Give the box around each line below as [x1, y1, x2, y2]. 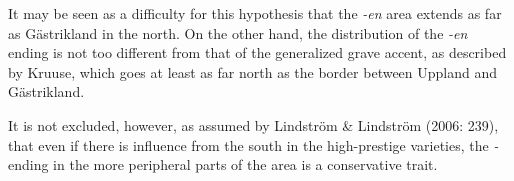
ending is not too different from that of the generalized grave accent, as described [8, 42, 507, 63]
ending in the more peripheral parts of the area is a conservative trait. [8, 154, 438, 175]
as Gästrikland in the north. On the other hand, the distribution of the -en [8, 22, 468, 43]
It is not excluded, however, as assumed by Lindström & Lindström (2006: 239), [8, 114, 499, 135]
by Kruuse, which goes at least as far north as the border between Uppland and [8, 61, 498, 82]
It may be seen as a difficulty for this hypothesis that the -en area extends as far [8, 3, 502, 23]
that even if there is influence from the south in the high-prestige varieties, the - [8, 134, 499, 155]
